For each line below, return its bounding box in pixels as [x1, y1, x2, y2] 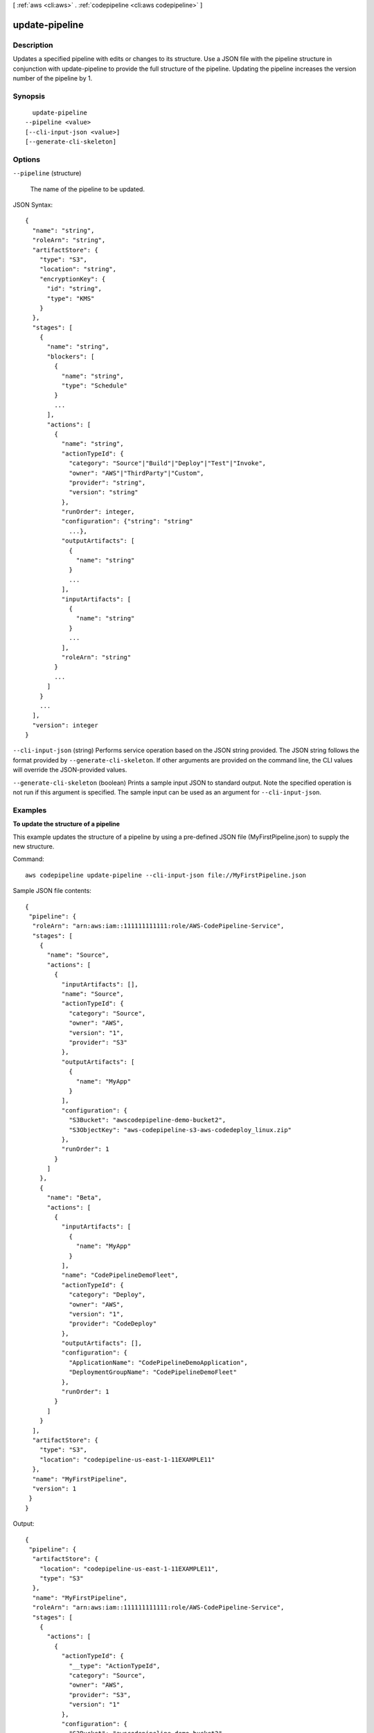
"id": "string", [46, 285, 103, 293]
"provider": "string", [69, 478, 146, 487]
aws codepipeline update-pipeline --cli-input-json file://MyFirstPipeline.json [25, 871, 307, 879]
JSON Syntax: [12, 200, 53, 209]
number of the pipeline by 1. [12, 73, 93, 82]
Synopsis [12, 91, 45, 101]
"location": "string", [39, 265, 117, 273]
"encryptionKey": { [39, 275, 106, 283]
